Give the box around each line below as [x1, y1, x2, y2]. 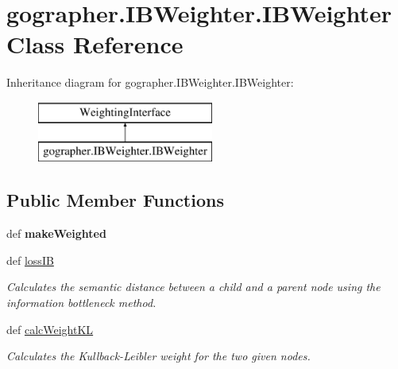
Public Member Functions [6, 188, 224, 212]
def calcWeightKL [6, 320, 94, 337]
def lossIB [6, 251, 54, 268]
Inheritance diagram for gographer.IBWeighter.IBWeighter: [6, 74, 294, 91]
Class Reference [6, 28, 184, 60]
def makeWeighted [6, 225, 106, 242]
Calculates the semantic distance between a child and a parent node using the [6, 278, 381, 295]
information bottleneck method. [6, 294, 156, 311]
